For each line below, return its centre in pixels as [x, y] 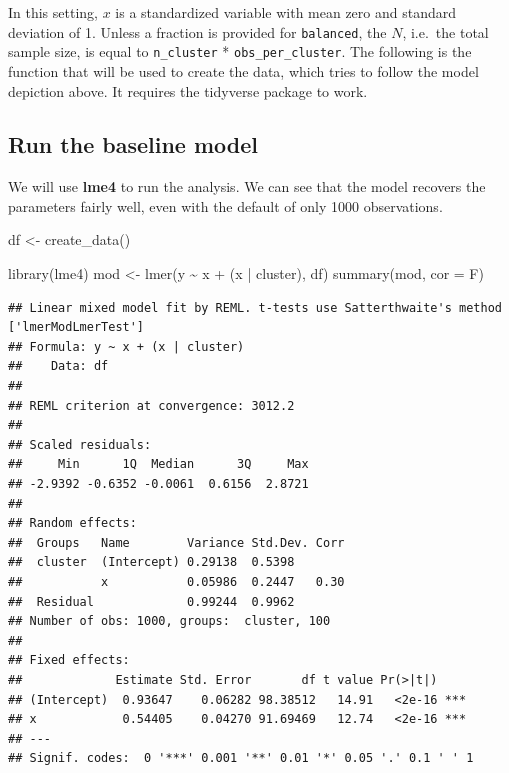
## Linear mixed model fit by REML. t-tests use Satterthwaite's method [255, 307]
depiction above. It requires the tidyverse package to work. [188, 90]
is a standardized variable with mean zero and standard [286, 12]
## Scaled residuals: [80, 444]
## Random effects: [72, 523]
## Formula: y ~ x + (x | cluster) [126, 346]
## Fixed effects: [69, 660]
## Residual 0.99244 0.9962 [151, 601]
